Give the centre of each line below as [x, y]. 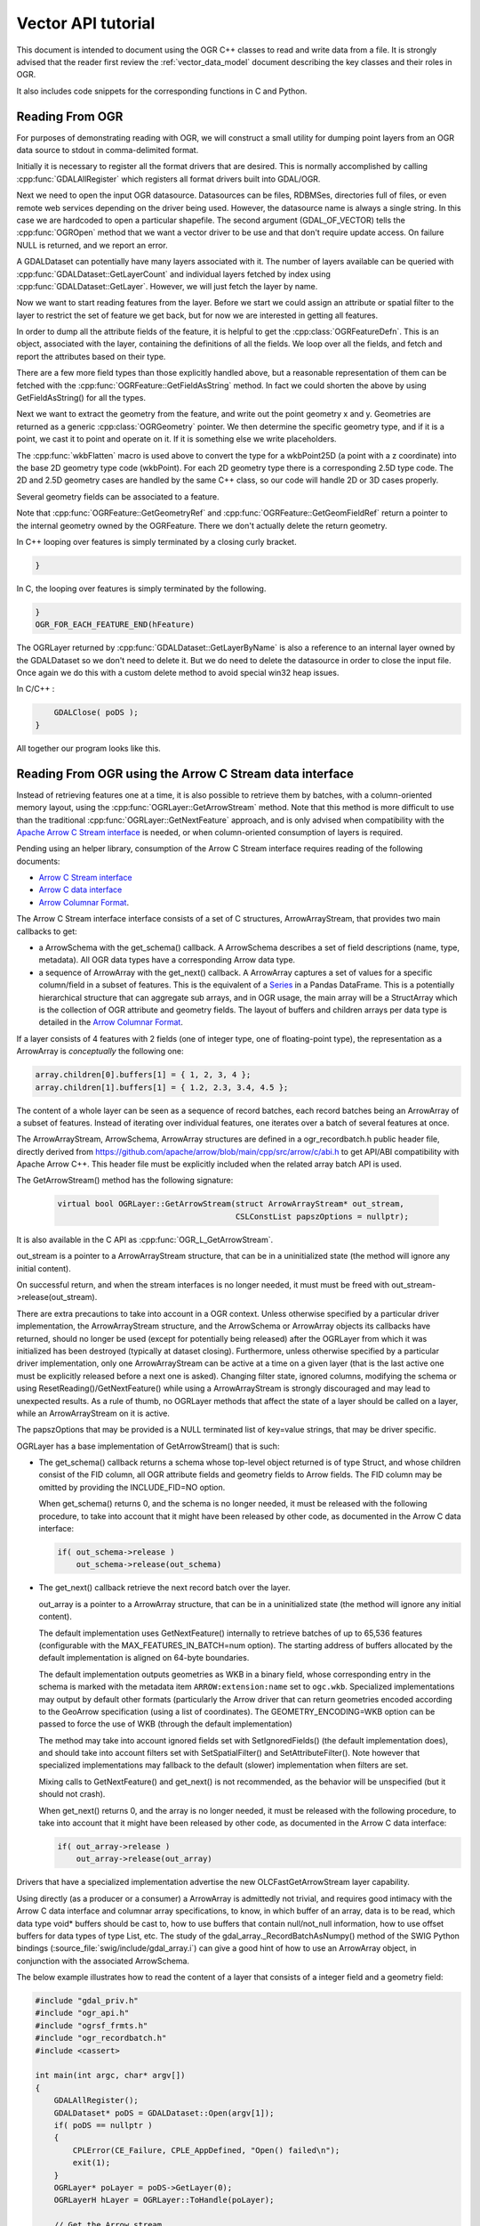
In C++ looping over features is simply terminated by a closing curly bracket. [156, 541]
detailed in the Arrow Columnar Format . [111, 1022]
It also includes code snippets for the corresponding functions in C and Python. [162, 91]
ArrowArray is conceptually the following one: [100, 1052]
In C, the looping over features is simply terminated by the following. [141, 589]
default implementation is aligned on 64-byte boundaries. [144, 1658]
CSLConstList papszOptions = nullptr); [322, 1216]
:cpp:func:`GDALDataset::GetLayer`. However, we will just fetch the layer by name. [167, 286]
